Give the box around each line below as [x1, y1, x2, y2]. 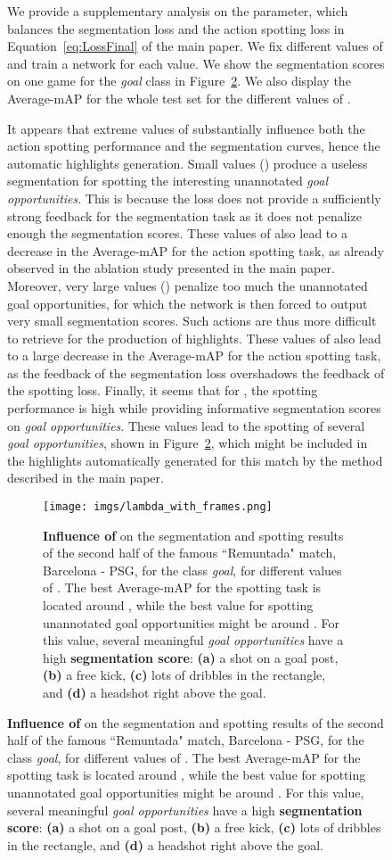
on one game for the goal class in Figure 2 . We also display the [7, 71, 351, 90]
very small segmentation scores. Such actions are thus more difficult [7, 311, 377, 330]
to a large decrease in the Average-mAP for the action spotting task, [7, 346, 381, 365]
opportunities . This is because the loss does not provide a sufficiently [7, 188, 381, 207]
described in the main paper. [7, 468, 164, 487]
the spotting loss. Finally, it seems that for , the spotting [7, 381, 318, 400]
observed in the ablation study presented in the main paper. [7, 259, 335, 277]
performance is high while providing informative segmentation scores [7, 399, 381, 418]
